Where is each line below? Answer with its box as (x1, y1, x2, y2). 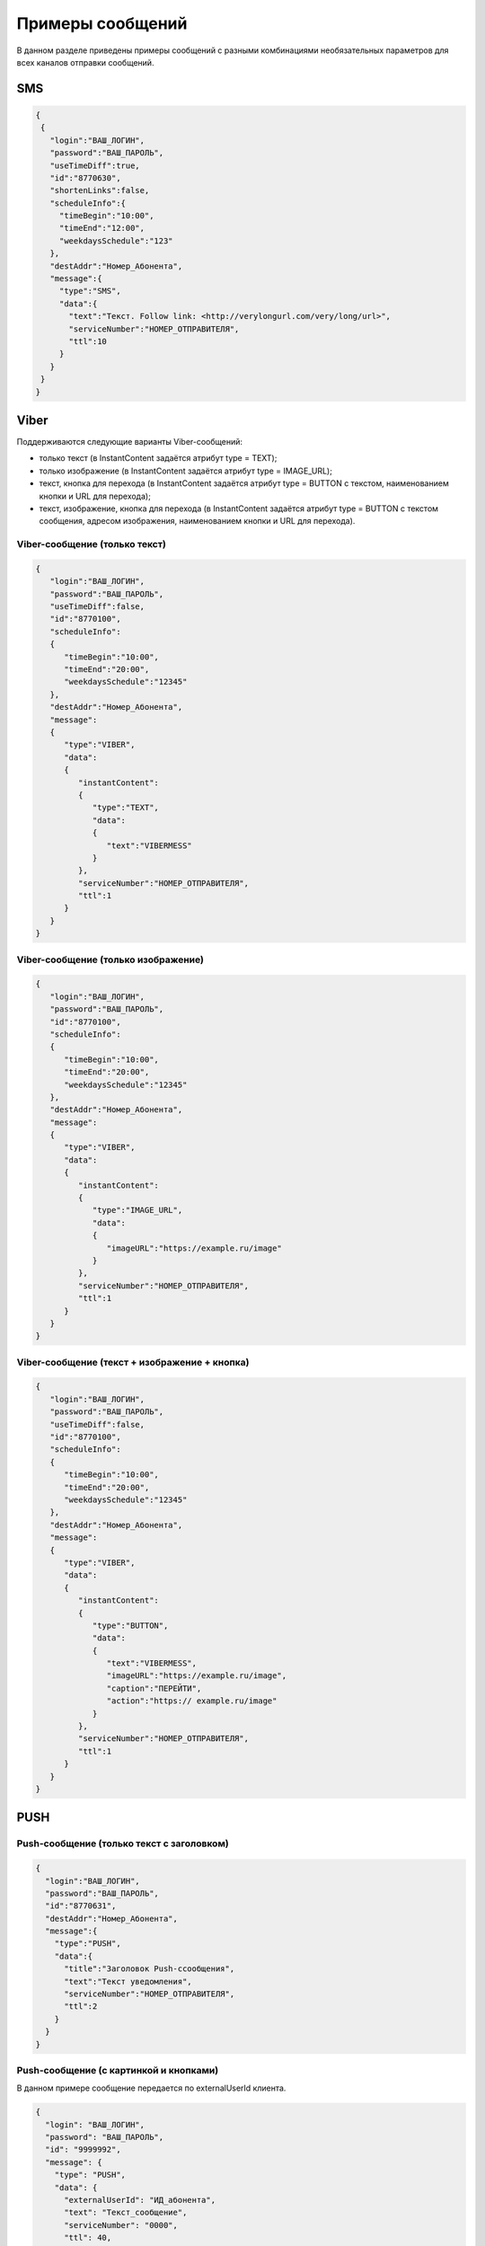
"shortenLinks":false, (49, 185, 150, 196)
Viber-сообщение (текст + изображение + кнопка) (16, 1356, 250, 1368)
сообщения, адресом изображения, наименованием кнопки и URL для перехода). (39, 516, 356, 526)
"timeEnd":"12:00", (58, 223, 145, 234)
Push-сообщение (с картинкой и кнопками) (16, 2064, 219, 2076)
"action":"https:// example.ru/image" (106, 1696, 278, 1706)
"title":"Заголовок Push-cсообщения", (64, 1964, 235, 1974)
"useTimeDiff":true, (49, 160, 141, 171)
